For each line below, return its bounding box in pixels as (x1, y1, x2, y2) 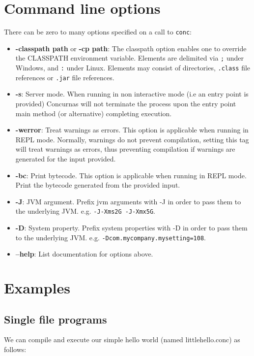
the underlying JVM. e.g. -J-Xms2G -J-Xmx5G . (15, 206, 155, 216)
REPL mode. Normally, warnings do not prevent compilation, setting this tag (15, 134, 249, 144)
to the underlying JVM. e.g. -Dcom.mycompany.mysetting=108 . (15, 232, 206, 242)
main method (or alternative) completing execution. (15, 108, 172, 118)
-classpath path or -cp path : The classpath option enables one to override (15, 43, 247, 53)
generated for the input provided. (15, 153, 116, 163)
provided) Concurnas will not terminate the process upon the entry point (15, 98, 236, 108)
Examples (4, 277, 70, 297)
